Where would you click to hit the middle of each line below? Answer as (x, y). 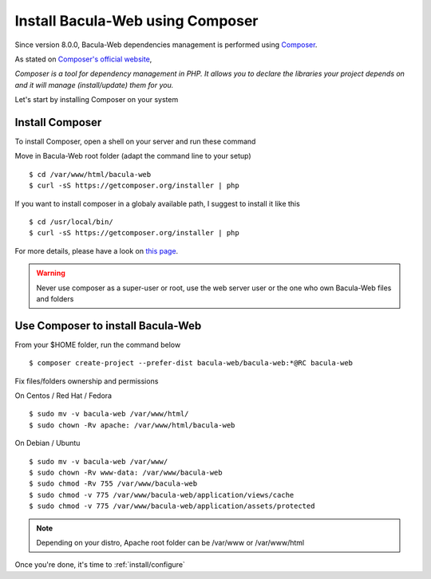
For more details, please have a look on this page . (97, 250)
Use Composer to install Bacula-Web (108, 326)
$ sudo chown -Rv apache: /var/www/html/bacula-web (132, 425)
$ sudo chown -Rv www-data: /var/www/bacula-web (126, 472)
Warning (51, 273)
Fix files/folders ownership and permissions (87, 381)
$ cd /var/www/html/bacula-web (90, 174)
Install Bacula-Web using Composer (136, 21)
